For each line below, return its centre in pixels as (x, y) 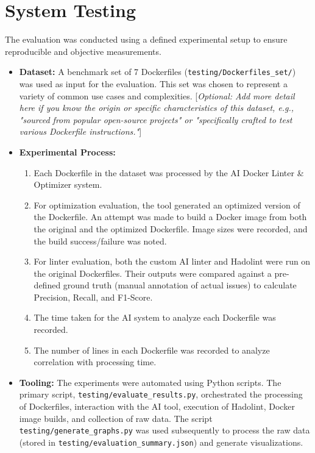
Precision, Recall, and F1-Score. (93, 297)
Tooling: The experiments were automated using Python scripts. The (150, 382)
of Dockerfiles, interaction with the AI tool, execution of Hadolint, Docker (157, 406)
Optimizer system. (68, 184)
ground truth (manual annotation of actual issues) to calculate (180, 285)
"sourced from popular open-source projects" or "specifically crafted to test (156, 119)
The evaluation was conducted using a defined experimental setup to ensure (146, 39)
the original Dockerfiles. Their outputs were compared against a (153, 273)
